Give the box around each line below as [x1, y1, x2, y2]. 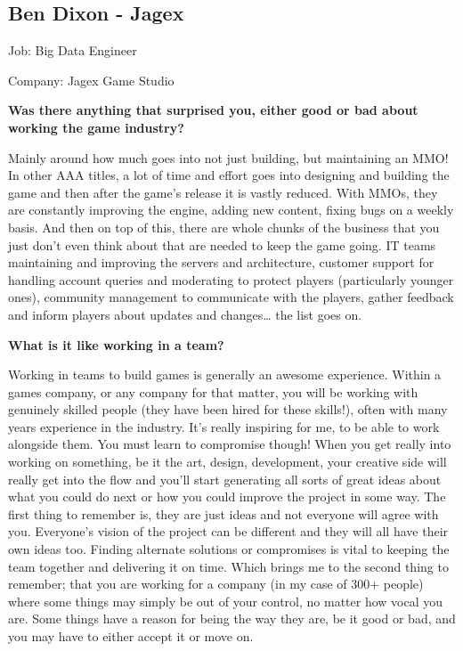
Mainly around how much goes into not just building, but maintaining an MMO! [8, 148, 449, 167]
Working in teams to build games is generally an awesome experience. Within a [8, 365, 442, 384]
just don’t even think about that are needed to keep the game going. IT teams [8, 235, 436, 254]
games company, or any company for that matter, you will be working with [8, 382, 418, 401]
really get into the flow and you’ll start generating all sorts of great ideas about [8, 469, 442, 488]
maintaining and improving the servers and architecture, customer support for [8, 253, 435, 272]
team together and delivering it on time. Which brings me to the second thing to [8, 557, 449, 575]
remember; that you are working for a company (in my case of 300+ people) [8, 574, 424, 593]
